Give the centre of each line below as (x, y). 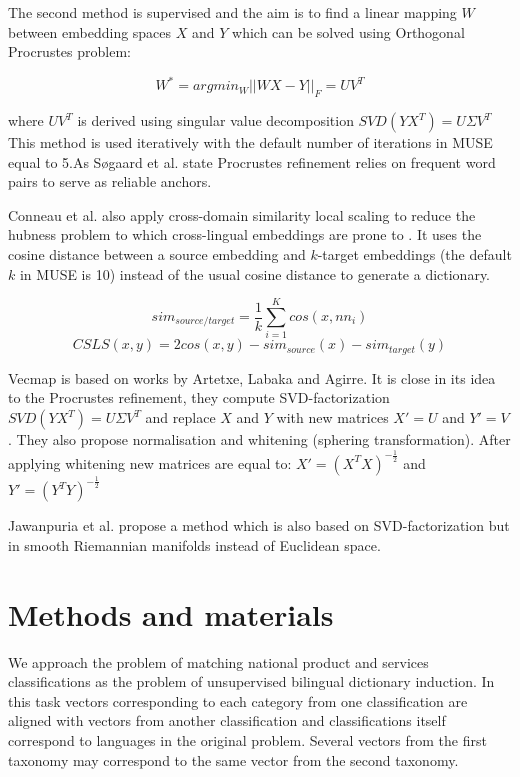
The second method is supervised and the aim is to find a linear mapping (232, 12)
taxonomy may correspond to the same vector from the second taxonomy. (233, 759)
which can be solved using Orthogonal (348, 31)
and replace (180, 417)
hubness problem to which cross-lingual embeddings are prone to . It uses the (245, 234)
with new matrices (332, 417)
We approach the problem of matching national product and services (218, 661)
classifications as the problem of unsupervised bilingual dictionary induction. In (251, 681)
